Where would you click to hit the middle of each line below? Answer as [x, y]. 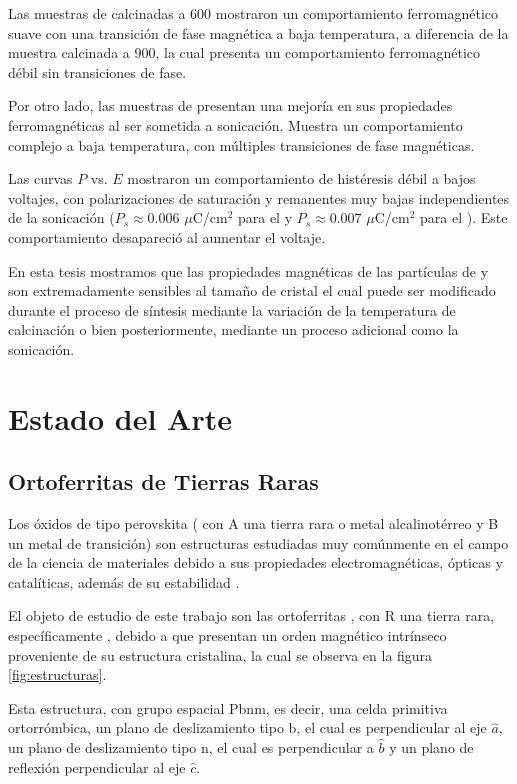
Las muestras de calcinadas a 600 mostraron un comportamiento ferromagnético [253, 13]
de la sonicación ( [61, 217]
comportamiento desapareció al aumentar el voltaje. [167, 236]
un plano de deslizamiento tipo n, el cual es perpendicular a [191, 747]
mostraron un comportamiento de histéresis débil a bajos [301, 178]
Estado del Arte [120, 417]
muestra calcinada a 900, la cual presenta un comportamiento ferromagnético [244, 52]
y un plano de [431, 747]
